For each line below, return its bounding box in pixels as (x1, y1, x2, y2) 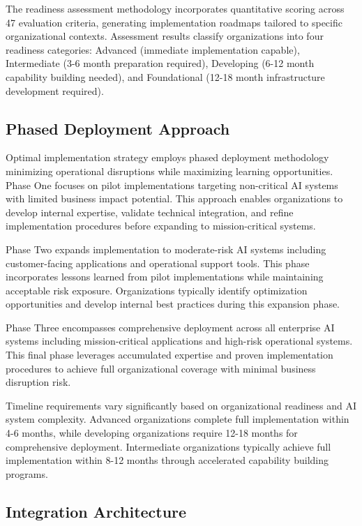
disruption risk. (6, 375, 71, 389)
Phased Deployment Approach (6, 117, 230, 139)
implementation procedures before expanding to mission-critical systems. (6, 218, 316, 233)
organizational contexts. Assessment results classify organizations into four (6, 29, 324, 43)
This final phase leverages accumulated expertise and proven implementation (6, 347, 333, 362)
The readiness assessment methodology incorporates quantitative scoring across (6, 1, 345, 15)
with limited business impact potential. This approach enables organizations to (6, 191, 343, 206)
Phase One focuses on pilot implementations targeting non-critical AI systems (6, 177, 338, 192)
